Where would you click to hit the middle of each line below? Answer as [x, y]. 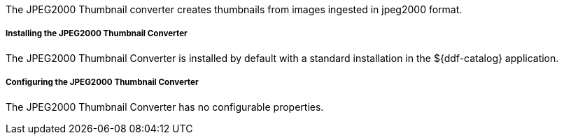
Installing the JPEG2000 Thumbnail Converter [97, 34]
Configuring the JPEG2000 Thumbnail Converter [102, 83]
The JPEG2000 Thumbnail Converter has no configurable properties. [165, 107]
